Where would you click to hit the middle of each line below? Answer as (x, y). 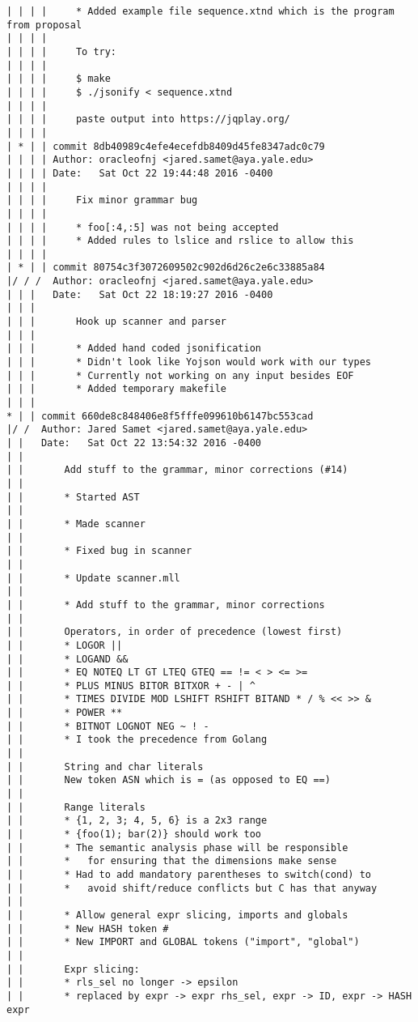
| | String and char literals (105, 766)
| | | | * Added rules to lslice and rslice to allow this (180, 241)
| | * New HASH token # (88, 928)
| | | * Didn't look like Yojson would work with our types (189, 362)
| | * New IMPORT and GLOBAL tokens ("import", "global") (183, 942)
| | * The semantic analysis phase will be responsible (177, 847)
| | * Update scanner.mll (93, 578)
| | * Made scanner (76, 524)
